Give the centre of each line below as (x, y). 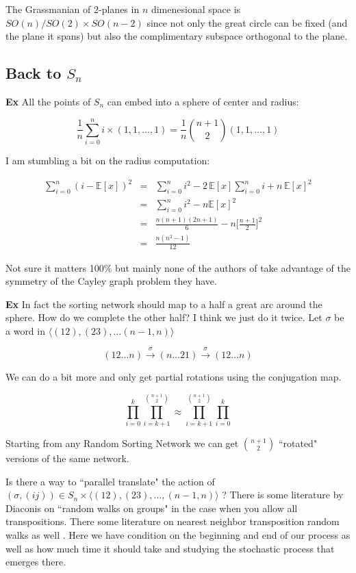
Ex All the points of (48, 101)
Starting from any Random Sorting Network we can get (122, 443)
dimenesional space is (196, 9)
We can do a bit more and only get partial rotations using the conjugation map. (174, 377)
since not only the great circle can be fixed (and (247, 22)
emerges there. (36, 562)
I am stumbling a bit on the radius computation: (108, 160)
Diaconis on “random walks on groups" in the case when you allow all (152, 508)
